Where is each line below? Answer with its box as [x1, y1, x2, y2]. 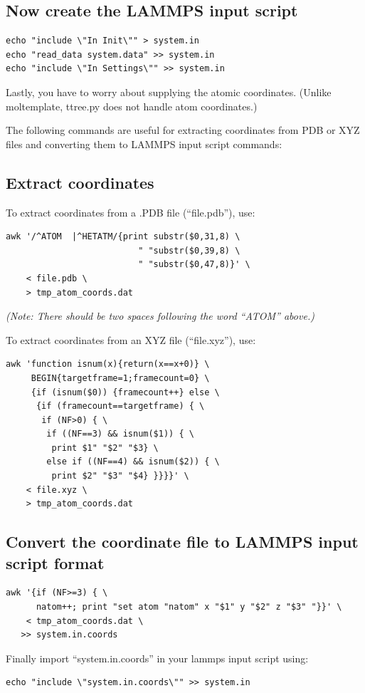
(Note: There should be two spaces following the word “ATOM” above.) [6, 308, 314, 323]
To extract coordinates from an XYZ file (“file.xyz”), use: [6, 332, 256, 347]
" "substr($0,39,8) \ [138, 245, 240, 256]
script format [6, 551, 105, 573]
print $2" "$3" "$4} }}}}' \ [51, 471, 189, 481]
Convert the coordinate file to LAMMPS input [6, 531, 359, 553]
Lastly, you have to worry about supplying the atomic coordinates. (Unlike [6, 84, 332, 99]
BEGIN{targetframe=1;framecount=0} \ [31, 372, 210, 383]
